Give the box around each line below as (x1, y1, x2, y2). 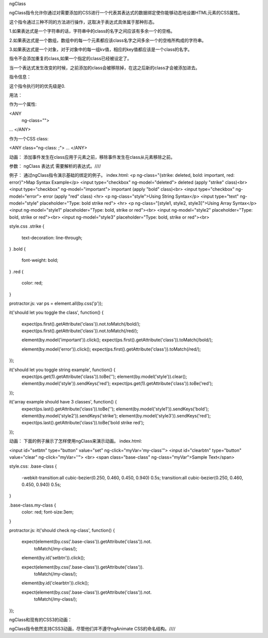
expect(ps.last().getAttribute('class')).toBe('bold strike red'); (21, 420, 144, 426)
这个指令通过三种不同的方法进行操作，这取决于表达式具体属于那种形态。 (9, 19, 157, 25)
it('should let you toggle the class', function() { (9, 309, 104, 316)
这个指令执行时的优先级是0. (9, 83, 66, 89)
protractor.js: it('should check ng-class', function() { (9, 527, 115, 533)
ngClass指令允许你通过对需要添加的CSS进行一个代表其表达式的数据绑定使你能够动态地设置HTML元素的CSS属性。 (9, 10, 243, 16)
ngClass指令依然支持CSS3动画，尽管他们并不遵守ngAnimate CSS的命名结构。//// (9, 626, 176, 632)
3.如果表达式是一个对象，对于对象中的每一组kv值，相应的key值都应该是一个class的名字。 (9, 46, 193, 52)
